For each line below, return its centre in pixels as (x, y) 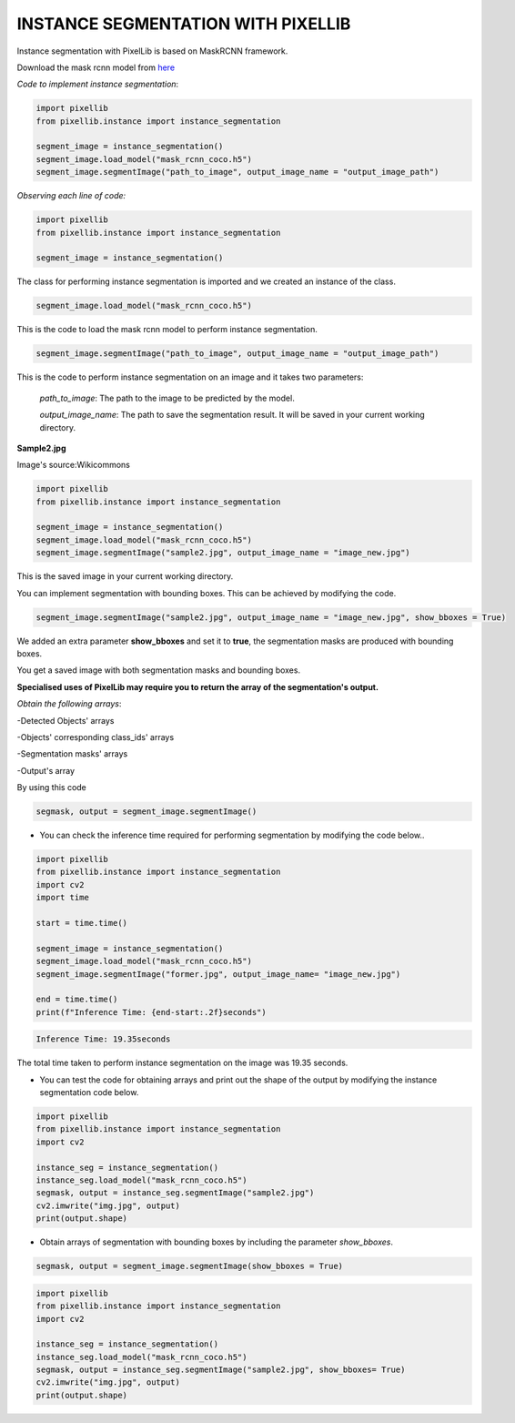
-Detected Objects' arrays (66, 720)
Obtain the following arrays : (69, 704)
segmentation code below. (89, 1093)
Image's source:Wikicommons (74, 465)
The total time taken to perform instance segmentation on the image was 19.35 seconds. (182, 1063)
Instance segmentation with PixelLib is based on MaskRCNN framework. (152, 51)
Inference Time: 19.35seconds (103, 1039)
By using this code (51, 788)
